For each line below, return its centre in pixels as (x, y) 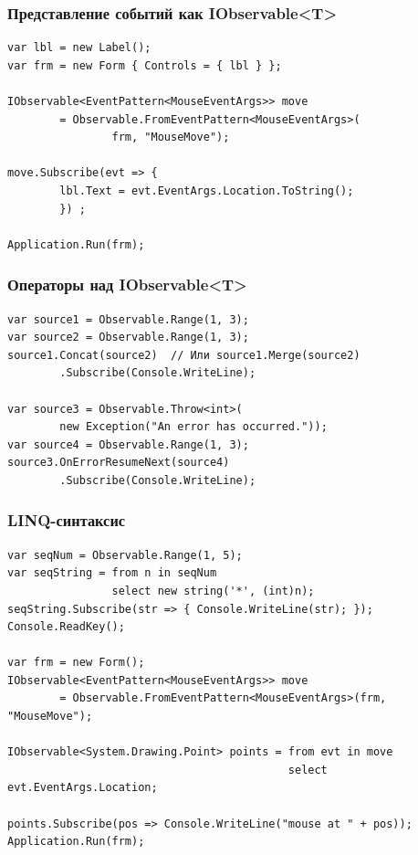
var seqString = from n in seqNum (112, 573)
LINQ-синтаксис (67, 520)
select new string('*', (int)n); (213, 591)
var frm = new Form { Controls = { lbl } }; (145, 65)
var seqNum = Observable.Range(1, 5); (125, 555)
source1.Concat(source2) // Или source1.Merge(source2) (184, 355)
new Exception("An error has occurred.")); (193, 427)
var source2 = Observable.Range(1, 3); (128, 338)
